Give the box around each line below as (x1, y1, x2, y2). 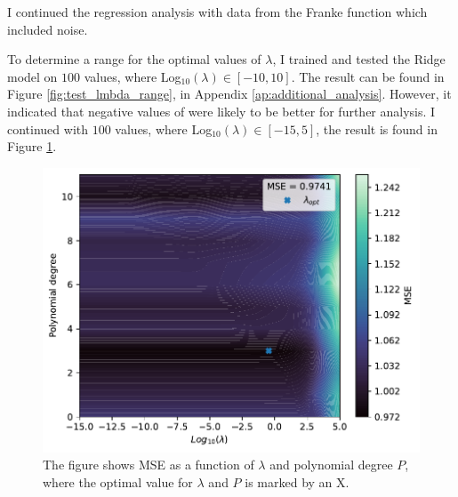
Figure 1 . (7, 137, 57, 156)
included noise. (7, 20, 88, 38)
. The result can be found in (291, 67, 445, 85)
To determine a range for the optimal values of (7, 50, 261, 68)
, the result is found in (316, 119, 438, 138)
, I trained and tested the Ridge (272, 50, 446, 68)
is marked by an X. (245, 472, 350, 491)
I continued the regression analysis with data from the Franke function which (7, 3, 428, 20)
